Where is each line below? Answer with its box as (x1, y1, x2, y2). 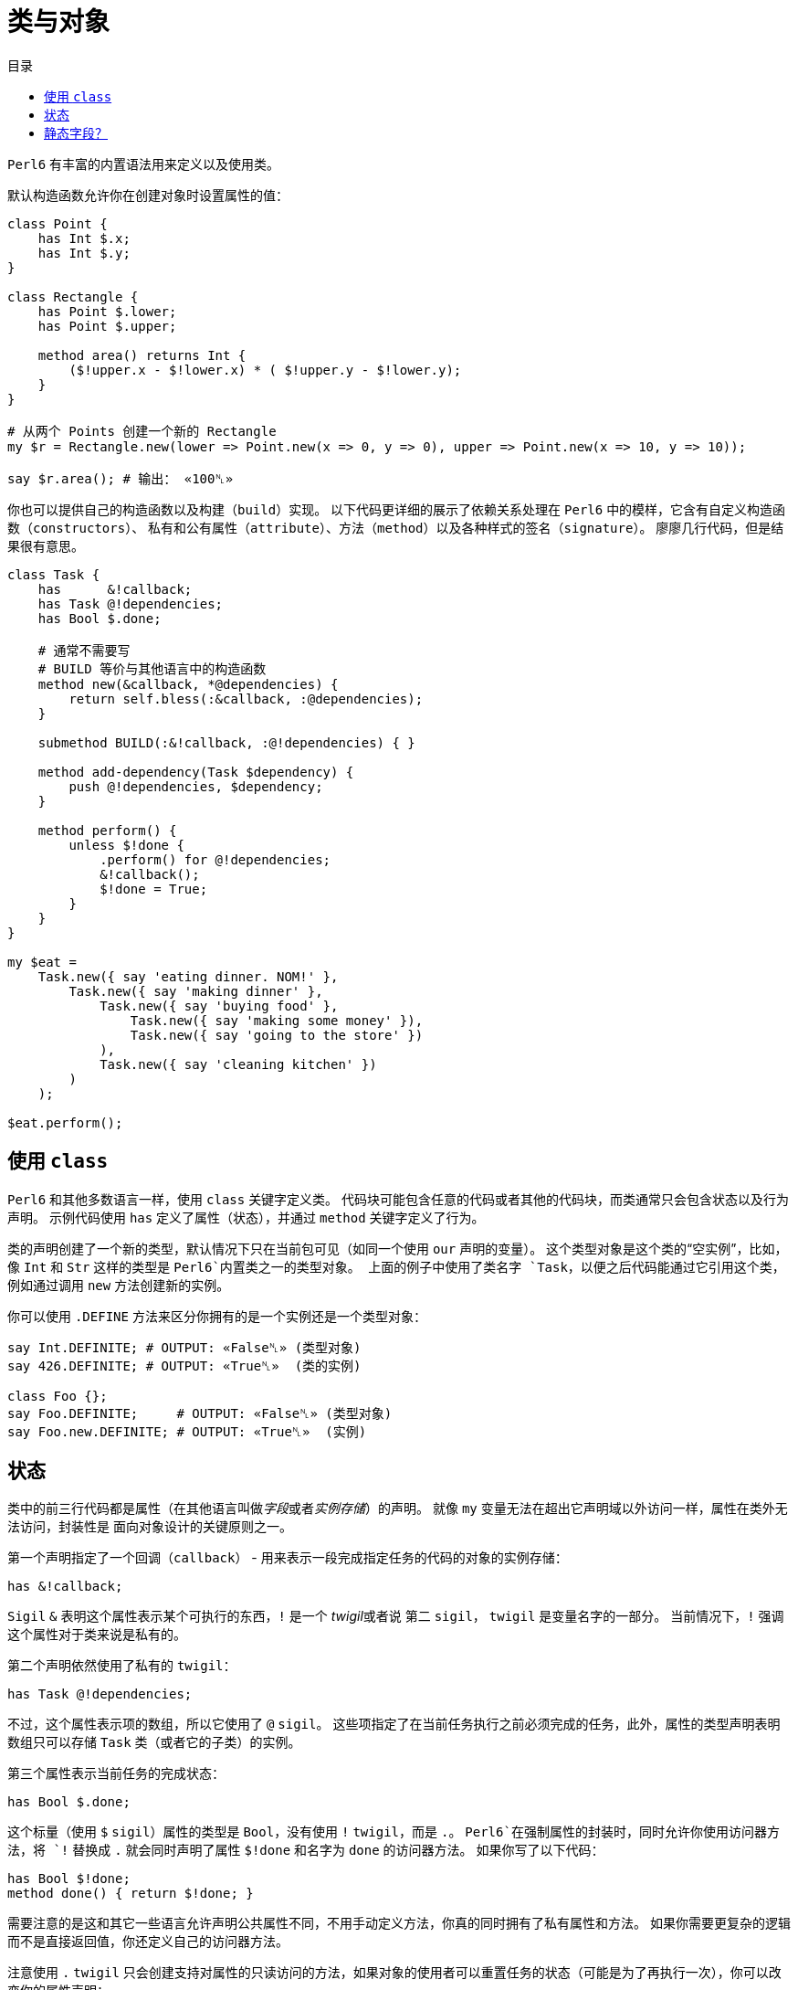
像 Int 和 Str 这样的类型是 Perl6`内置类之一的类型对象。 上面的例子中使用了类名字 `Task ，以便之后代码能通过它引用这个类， (7, 1258, 785, 1275)
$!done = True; (100, 881, 208, 896)
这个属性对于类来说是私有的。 (7, 1626, 186, 1643)
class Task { (7, 566, 100, 582)
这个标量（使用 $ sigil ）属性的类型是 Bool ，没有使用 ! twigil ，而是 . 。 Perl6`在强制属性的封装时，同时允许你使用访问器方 (7, 1824, 780, 1840)
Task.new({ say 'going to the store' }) (130, 1027, 424, 1043)
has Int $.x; (37, 230, 131, 246)
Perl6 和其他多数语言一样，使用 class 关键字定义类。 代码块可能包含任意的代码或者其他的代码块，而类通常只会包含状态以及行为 (7, 1191, 790, 1207)
